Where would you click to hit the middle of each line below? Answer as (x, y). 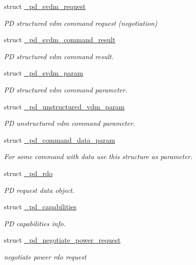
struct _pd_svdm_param (44, 73)
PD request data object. (39, 190)
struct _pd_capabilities (40, 207)
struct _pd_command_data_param (60, 139)
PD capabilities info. (35, 223)
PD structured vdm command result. (59, 56)
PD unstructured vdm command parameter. (70, 123)
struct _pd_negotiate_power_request (62, 240)
